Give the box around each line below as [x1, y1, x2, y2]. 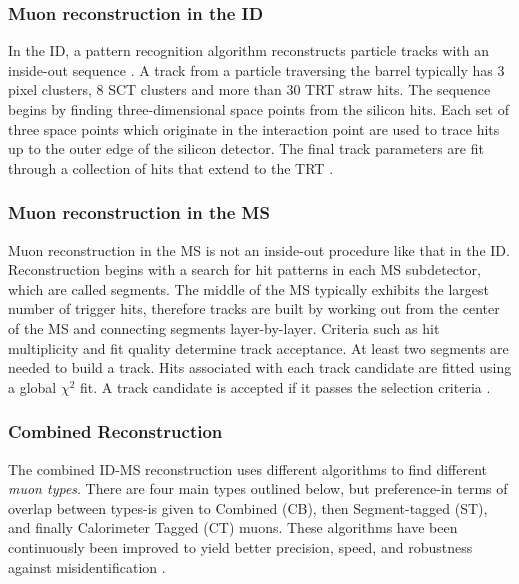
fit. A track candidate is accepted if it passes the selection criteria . [80, 376, 491, 397]
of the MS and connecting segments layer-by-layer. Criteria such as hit [8, 317, 440, 338]
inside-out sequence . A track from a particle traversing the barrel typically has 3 [8, 59, 505, 80]
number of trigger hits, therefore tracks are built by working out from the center [8, 298, 500, 319]
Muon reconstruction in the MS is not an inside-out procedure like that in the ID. [8, 239, 510, 260]
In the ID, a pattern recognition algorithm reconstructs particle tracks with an [8, 40, 489, 61]
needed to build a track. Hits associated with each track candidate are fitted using [8, 357, 512, 378]
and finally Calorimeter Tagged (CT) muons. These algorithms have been [8, 517, 458, 538]
